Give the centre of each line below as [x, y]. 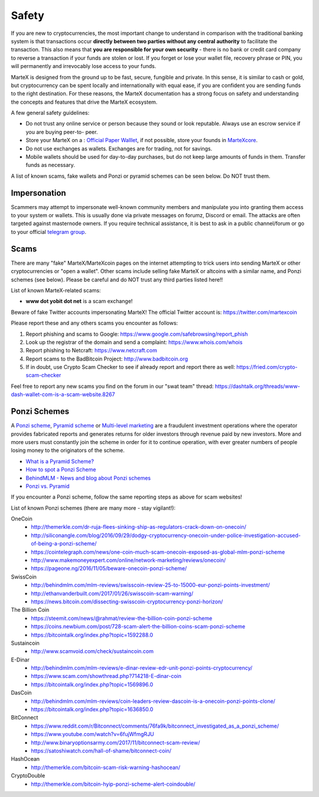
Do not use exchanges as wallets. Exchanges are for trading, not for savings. [119, 149]
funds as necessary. [50, 165]
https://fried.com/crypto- [267, 367]
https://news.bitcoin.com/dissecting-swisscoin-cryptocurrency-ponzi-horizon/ [127, 602]
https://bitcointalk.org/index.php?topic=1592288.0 [92, 635]
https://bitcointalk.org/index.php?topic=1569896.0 [92, 684]
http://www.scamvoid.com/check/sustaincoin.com [92, 651]
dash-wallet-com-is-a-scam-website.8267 [63, 394]
